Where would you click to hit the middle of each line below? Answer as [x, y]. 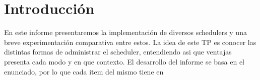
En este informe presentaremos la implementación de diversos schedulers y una [125, 32]
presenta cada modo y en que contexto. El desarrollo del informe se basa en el [124, 61]
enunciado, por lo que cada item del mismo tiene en [84, 71]
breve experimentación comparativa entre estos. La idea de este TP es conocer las [130, 42]
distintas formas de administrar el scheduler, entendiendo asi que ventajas [118, 52]
